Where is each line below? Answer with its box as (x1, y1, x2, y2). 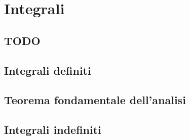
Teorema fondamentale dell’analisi (4, 92, 186, 108)
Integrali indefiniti (4, 122, 101, 137)
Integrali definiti (4, 62, 91, 78)
